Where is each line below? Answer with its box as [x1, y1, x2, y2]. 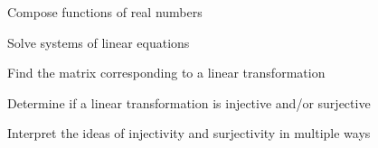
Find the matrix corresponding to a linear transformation [7, 63, 326, 82]
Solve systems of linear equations [7, 32, 190, 51]
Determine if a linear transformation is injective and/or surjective [7, 93, 371, 112]
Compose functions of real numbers [7, 3, 203, 21]
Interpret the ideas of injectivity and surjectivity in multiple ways [7, 124, 371, 143]
